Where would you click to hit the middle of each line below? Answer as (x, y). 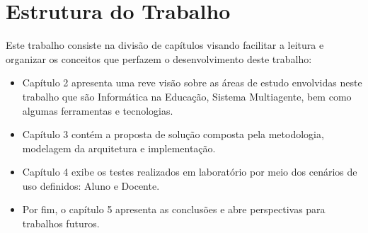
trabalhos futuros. (61, 223)
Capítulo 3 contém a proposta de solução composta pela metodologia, (173, 134)
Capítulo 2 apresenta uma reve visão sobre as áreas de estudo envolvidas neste (192, 83)
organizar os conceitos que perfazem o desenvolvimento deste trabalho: (159, 58)
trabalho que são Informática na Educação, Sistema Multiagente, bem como (187, 96)
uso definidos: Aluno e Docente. (91, 185)
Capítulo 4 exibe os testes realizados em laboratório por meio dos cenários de (190, 172)
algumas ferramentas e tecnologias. (98, 110)
